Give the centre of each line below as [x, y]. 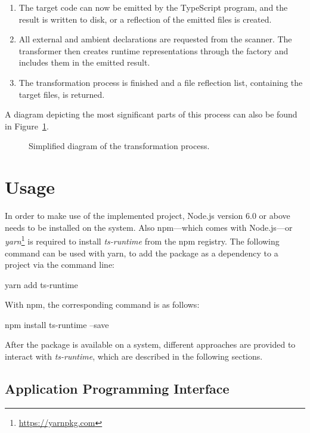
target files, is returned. [62, 94]
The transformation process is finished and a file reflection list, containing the [161, 82]
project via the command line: [60, 265]
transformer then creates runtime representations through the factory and [154, 50]
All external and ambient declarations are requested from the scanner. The [155, 39]
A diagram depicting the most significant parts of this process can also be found [151, 114]
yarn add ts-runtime [41, 284]
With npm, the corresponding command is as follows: [102, 304]
